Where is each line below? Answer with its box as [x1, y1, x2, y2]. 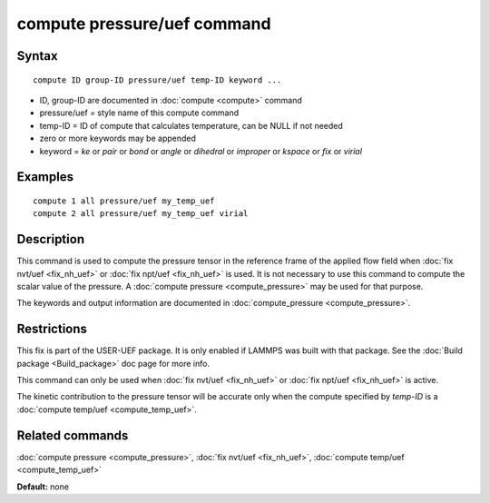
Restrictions [16, 321, 88, 337]
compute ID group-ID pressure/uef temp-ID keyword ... [33, 74, 282, 85]
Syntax [16, 48, 58, 64]
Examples [16, 169, 74, 185]
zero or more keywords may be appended [39, 133, 197, 144]
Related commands [16, 428, 129, 443]
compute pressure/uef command [16, 14, 271, 34]
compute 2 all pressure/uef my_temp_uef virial [33, 209, 249, 219]
